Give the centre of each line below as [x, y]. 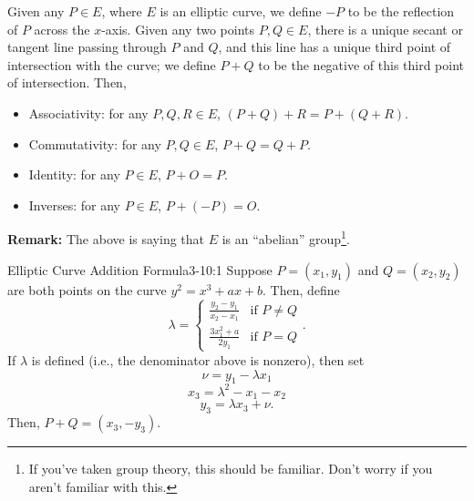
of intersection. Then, [67, 82]
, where [122, 11]
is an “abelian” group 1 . [286, 237]
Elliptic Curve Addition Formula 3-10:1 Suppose [140, 269]
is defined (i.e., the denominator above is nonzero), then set [198, 359]
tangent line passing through [87, 47]
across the [62, 29]
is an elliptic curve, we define [241, 11]
